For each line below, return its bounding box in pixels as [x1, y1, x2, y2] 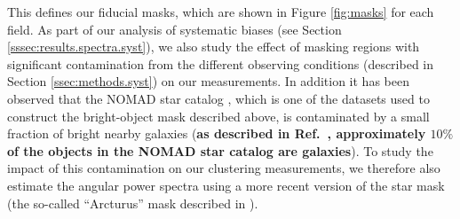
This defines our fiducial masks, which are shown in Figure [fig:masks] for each [7, 3, 434, 20]
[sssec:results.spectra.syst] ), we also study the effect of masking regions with [7, 37, 420, 56]
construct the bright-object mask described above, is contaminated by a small [7, 106, 430, 125]
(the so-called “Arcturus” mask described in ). [7, 193, 258, 212]
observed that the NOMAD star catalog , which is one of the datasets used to [7, 89, 430, 107]
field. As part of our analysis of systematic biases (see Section [7, 20, 342, 38]
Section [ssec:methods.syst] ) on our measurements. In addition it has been [7, 72, 409, 90]
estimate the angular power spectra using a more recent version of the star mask [7, 176, 445, 194]
